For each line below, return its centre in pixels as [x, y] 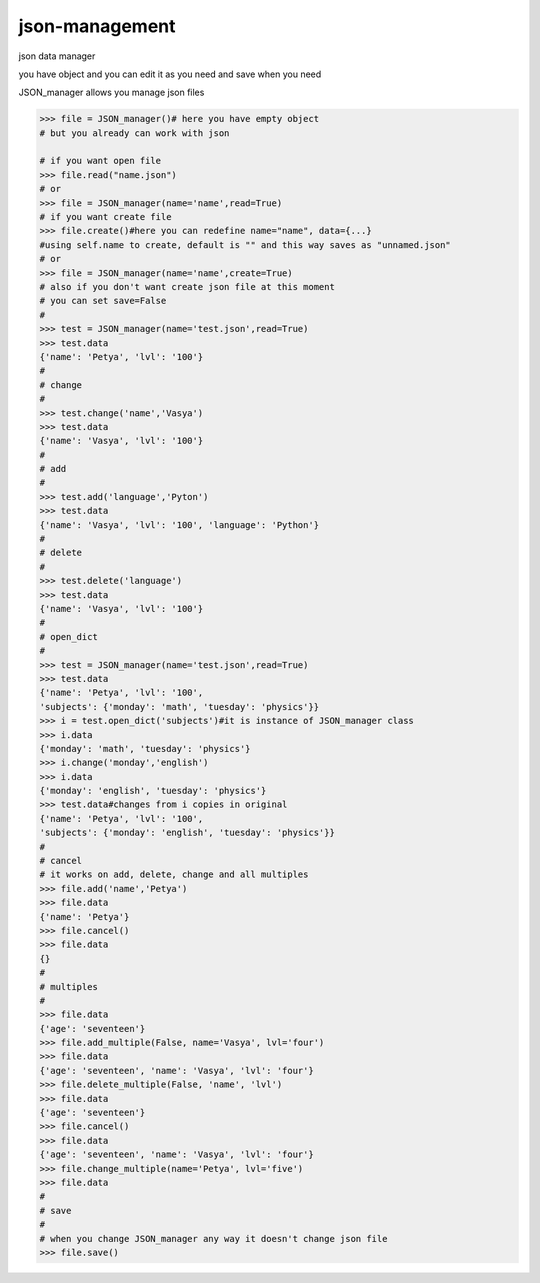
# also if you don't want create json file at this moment [187, 286]
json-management [97, 26]
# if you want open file [100, 161]
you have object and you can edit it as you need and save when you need [170, 74]
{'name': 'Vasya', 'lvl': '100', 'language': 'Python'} [179, 524]
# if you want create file [105, 217]
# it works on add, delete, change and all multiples [174, 874]
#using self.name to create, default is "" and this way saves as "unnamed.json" [245, 244]
